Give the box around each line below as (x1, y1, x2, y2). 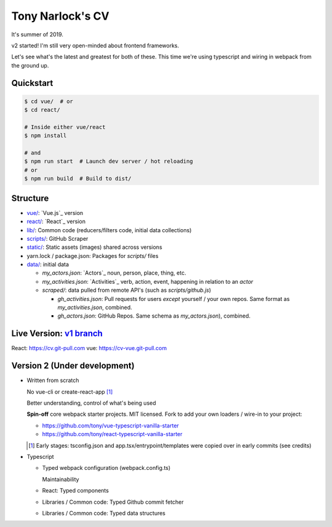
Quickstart (11, 77, 53, 88)
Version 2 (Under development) (11, 361, 135, 371)
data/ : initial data (26, 261, 69, 268)
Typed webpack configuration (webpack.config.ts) (42, 464, 171, 472)
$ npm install (24, 132, 67, 139)
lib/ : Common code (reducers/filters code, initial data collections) (26, 226, 192, 233)
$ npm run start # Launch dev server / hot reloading (24, 158, 193, 165)
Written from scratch (26, 377, 79, 384)
